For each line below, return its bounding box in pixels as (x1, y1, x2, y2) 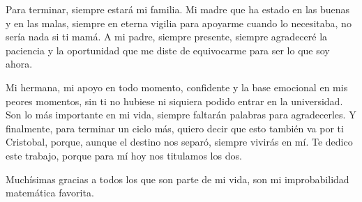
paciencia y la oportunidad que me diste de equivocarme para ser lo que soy (6, 42, 330, 57)
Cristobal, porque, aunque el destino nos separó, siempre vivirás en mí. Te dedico (6, 134, 353, 149)
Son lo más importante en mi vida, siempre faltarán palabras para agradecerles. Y (6, 107, 356, 122)
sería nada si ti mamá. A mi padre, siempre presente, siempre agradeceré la (6, 29, 328, 44)
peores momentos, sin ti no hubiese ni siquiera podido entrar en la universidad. (6, 93, 343, 108)
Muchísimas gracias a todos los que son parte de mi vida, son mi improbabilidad (6, 171, 349, 186)
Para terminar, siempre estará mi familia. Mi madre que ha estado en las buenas (6, 2, 350, 16)
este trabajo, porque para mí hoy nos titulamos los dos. (6, 148, 242, 162)
